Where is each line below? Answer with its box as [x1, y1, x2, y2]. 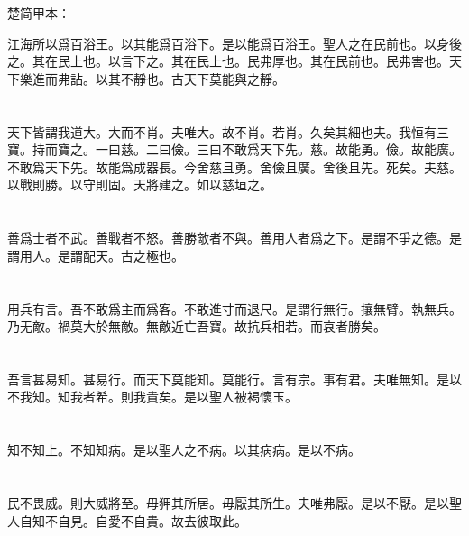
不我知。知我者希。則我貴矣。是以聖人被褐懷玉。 [7, 387, 298, 406]
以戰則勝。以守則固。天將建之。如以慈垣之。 [7, 175, 272, 194]
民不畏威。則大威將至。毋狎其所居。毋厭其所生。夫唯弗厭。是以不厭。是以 [7, 494, 449, 513]
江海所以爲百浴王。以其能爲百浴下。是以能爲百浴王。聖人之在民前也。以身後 [7, 33, 462, 52]
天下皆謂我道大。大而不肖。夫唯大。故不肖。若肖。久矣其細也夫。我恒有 [7, 122, 437, 141]
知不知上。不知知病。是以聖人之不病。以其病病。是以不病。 [7, 440, 361, 459]
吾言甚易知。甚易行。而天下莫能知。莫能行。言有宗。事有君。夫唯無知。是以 [7, 369, 462, 388]
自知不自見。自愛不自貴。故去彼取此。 [19, 511, 247, 530]
